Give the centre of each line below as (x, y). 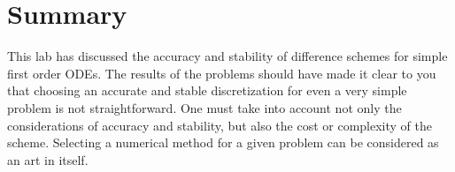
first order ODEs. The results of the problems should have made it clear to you (222, 73)
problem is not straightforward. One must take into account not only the (204, 107)
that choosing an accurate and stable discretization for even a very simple (207, 90)
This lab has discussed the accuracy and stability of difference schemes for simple (227, 56)
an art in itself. (48, 159)
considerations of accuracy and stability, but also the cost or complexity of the (220, 125)
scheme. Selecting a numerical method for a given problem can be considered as (223, 142)
